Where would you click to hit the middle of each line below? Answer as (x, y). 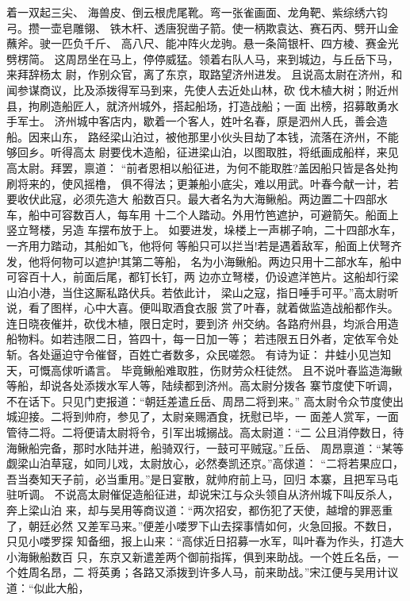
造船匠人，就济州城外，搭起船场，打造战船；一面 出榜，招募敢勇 (219, 105)
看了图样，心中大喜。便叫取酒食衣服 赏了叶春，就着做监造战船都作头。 (213, 308)
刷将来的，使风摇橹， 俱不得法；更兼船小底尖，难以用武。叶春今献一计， (197, 183)
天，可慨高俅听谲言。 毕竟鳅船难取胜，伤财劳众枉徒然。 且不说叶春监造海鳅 (205, 370)
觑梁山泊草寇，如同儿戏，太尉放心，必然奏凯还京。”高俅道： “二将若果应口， (205, 463)
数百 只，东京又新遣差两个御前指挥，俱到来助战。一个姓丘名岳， (219, 556)
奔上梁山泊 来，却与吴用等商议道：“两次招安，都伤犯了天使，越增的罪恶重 (200, 510)
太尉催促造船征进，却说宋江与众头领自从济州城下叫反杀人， (243, 494)
